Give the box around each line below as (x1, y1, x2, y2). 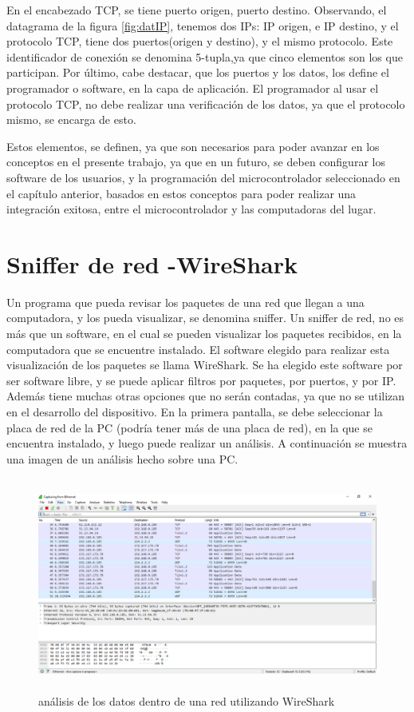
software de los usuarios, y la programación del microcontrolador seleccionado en (6, 169, 400, 185)
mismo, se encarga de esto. (6, 111, 136, 128)
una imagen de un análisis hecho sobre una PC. (6, 450, 239, 467)
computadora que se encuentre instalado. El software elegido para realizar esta (6, 340, 390, 357)
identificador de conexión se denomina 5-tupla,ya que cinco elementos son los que (6, 48, 403, 65)
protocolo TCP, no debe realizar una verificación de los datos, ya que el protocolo (6, 95, 405, 112)
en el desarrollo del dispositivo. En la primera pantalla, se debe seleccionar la (6, 404, 383, 420)
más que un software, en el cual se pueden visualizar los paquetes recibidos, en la (6, 325, 402, 342)
